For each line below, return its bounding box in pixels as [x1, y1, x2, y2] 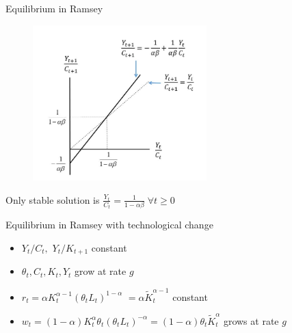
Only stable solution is [5, 192, 100, 207]
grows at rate [223, 313, 279, 328]
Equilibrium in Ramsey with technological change [5, 217, 213, 232]
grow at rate [75, 264, 127, 278]
